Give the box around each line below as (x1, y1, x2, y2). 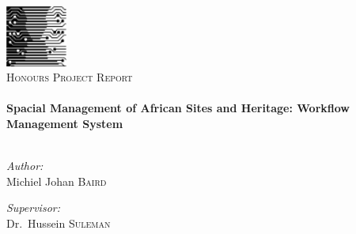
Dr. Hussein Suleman (6, 214, 111, 231)
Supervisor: (6, 199, 60, 216)
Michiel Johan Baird (6, 172, 107, 189)
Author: (6, 157, 44, 174)
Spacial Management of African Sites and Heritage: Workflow (6, 100, 350, 116)
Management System (6, 115, 123, 131)
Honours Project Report (6, 69, 133, 85)
